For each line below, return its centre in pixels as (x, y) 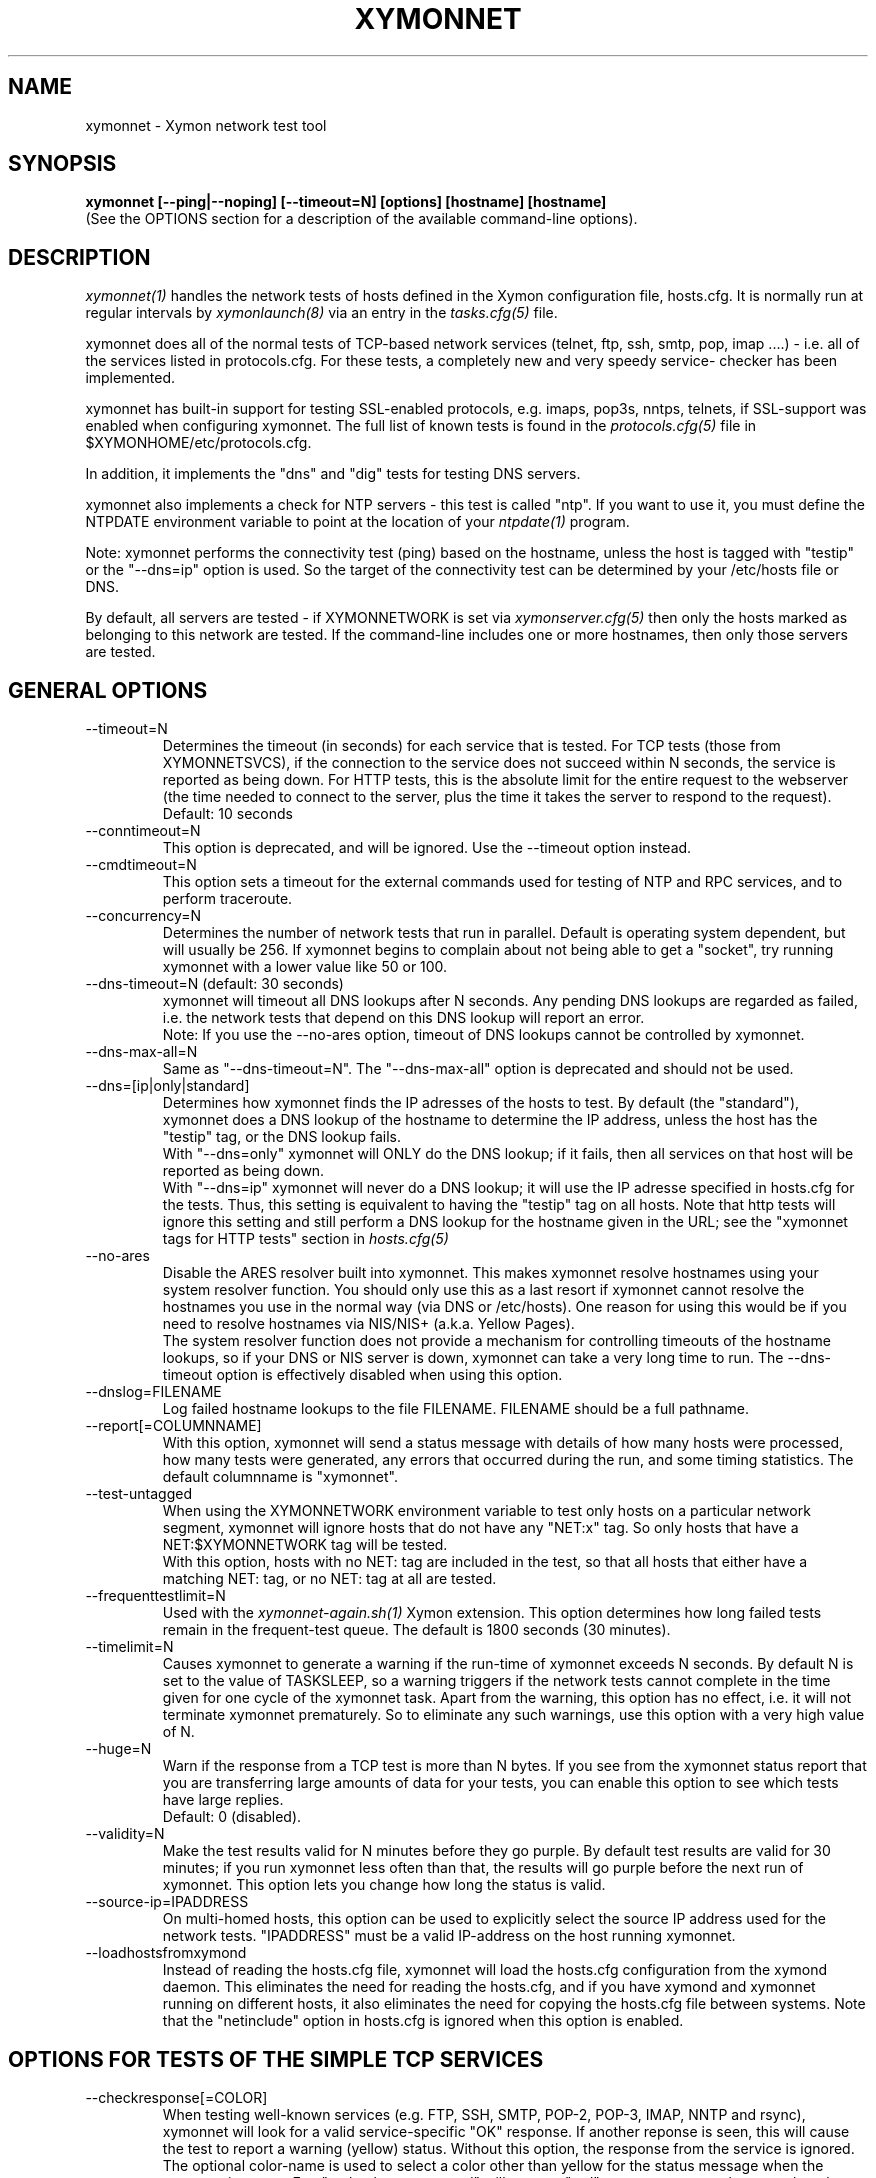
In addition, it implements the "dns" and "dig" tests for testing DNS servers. (333, 474)
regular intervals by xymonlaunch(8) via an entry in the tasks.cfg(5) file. (321, 313)
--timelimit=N (129, 1647)
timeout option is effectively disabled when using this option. (362, 1375)
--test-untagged (138, 1494)
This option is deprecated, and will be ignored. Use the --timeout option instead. (427, 848)
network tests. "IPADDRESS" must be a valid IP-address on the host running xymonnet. (449, 1936)
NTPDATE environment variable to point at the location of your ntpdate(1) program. (357, 522)
